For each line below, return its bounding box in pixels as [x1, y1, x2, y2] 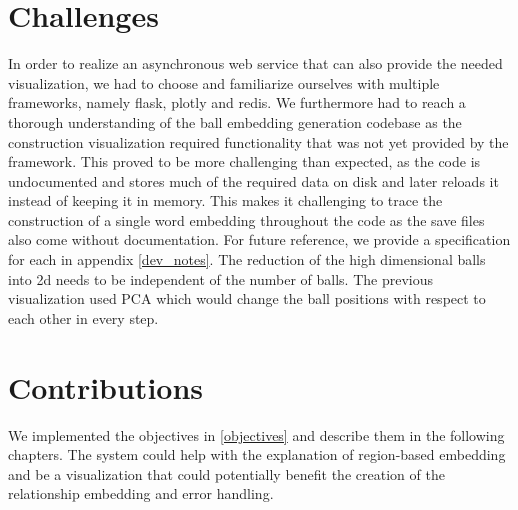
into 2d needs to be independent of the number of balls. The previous [8, 268, 433, 289]
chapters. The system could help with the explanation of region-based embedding [8, 444, 506, 465]
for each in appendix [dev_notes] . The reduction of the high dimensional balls [8, 249, 486, 270]
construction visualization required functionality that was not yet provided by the [8, 131, 509, 152]
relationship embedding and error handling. [8, 483, 274, 504]
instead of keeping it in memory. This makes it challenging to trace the [8, 190, 443, 211]
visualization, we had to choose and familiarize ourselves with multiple [8, 72, 440, 93]
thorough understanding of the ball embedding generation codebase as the [8, 111, 462, 132]
